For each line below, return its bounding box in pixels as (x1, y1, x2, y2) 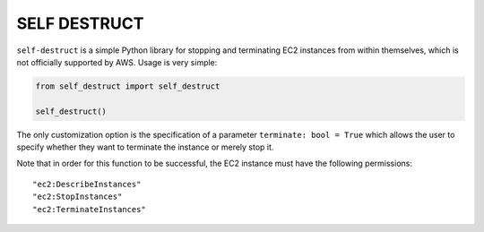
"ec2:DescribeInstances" (32, 179, 142, 189)
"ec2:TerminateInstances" (32, 204, 147, 214)
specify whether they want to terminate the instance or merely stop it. (16, 142, 274, 152)
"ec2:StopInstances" (32, 192, 123, 202)
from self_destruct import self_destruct (35, 81, 220, 91)
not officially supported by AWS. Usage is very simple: (16, 56, 218, 67)
